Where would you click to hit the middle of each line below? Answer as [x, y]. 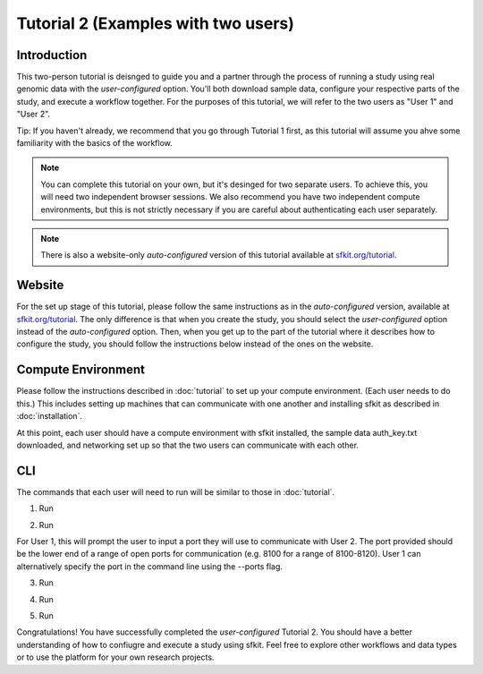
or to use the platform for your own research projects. [115, 657]
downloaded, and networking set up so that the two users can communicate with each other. [188, 445]
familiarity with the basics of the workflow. [95, 143]
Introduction [52, 55]
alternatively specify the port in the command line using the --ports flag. [150, 566]
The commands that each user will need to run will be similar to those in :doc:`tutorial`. [176, 491]
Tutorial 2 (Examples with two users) [156, 23]
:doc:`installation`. [49, 416]
